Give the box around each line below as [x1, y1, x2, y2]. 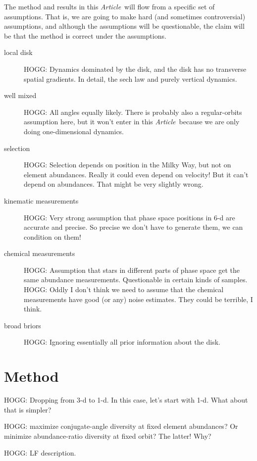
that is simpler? [4, 404, 51, 414]
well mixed [4, 90, 37, 101]
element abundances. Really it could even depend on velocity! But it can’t [24, 169, 249, 179]
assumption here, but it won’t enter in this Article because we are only [24, 116, 240, 127]
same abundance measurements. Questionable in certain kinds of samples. [24, 274, 248, 285]
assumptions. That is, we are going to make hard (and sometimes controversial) [4, 11, 246, 21]
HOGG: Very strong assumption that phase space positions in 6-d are [24, 212, 235, 222]
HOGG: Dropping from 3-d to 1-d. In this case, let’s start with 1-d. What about [4, 395, 248, 405]
